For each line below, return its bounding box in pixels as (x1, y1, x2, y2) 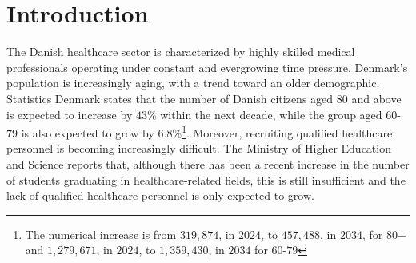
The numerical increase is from (25, 225, 177, 242)
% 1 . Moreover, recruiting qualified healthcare (172, 122, 393, 141)
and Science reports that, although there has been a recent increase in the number (6, 155, 410, 172)
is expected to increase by (6, 106, 133, 122)
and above (351, 90, 402, 106)
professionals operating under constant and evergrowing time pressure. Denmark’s (6, 58, 408, 75)
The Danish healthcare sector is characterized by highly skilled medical (6, 43, 355, 60)
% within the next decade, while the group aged (146, 106, 382, 122)
